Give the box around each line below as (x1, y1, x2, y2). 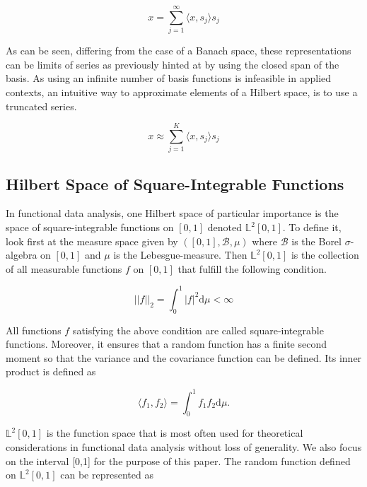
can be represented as (60, 467, 153, 482)
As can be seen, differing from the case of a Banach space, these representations (6, 43, 351, 58)
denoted (207, 220, 242, 235)
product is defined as (6, 364, 96, 379)
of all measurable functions (6, 261, 122, 276)
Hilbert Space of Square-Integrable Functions (6, 172, 344, 194)
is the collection (291, 247, 359, 262)
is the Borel (291, 233, 342, 248)
